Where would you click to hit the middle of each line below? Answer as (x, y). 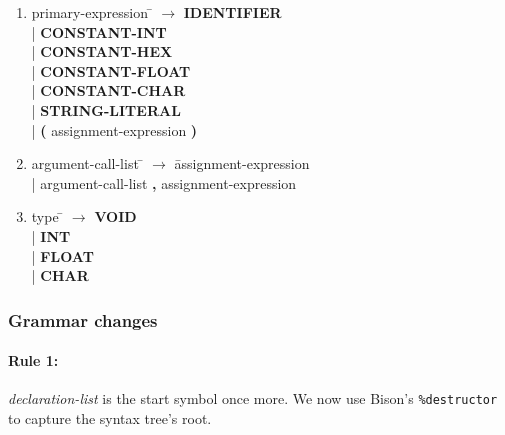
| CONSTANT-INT (99, 31)
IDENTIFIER (232, 12)
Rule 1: (33, 360)
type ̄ (47, 216)
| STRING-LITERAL (106, 109)
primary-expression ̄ (92, 12)
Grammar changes (83, 319)
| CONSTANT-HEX (102, 51)
